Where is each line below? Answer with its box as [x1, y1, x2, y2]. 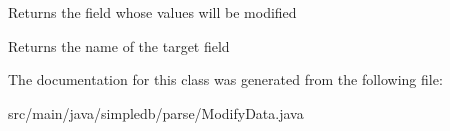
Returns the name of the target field [8, 35, 230, 56]
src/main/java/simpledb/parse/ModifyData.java [8, 102, 304, 123]
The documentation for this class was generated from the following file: [8, 69, 443, 90]
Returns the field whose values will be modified [8, 2, 297, 22]
